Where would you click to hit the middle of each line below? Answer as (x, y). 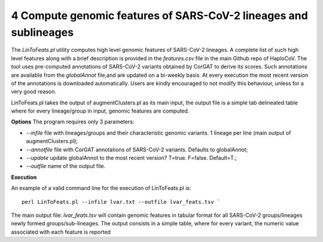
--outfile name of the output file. (66, 166)
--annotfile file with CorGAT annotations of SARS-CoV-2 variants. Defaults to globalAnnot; (137, 150)
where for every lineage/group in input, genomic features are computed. (100, 111)
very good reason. (34, 92)
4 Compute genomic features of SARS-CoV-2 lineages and (159, 15)
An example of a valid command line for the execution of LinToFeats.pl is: (101, 188)
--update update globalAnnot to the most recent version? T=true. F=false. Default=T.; (132, 158)
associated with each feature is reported (61, 232)
